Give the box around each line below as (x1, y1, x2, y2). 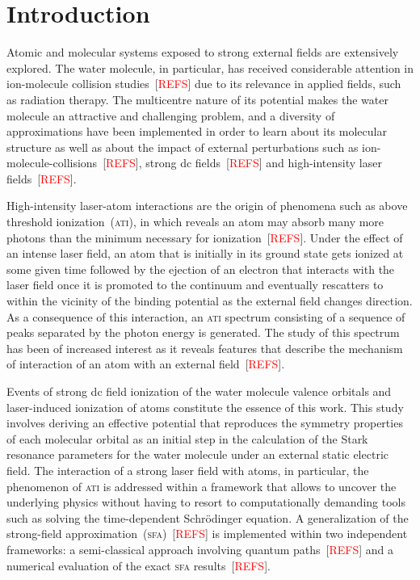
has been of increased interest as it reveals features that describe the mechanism (6, 339, 403, 356)
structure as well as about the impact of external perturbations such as (6, 138, 359, 155)
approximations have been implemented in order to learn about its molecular (6, 123, 387, 140)
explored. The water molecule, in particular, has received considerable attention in (6, 59, 414, 76)
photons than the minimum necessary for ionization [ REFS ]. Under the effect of (6, 229, 403, 246)
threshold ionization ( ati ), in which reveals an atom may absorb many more (6, 213, 384, 230)
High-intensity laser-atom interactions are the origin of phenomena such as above (6, 197, 408, 214)
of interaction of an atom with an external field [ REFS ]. (6, 355, 285, 372)
